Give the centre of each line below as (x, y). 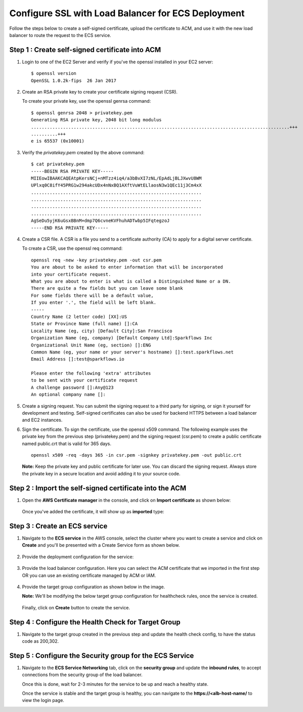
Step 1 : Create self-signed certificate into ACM (85, 50)
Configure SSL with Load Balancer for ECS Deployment (127, 13)
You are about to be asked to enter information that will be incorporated (127, 267)
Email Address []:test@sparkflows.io (78, 359)
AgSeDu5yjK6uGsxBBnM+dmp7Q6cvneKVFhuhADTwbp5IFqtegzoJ (100, 221)
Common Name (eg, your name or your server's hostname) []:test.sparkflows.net (132, 352)
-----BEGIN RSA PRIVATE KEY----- (72, 171)
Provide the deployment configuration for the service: (78, 557)
